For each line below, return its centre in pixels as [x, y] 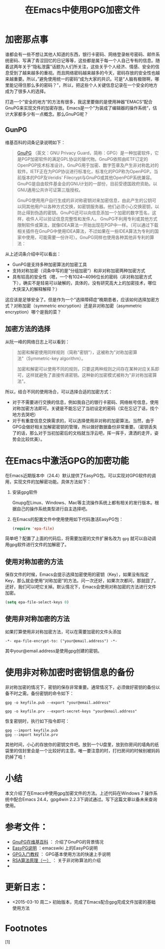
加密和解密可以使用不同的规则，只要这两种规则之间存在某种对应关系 [86, 369]
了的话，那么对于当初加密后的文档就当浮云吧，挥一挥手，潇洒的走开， [83, 433]
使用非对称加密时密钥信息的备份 [70, 673]
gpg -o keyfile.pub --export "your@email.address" [58, 703]
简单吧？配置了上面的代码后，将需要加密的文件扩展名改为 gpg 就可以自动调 [81, 538]
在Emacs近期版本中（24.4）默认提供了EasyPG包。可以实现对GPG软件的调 [81, 475]
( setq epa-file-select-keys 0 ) [37, 602]
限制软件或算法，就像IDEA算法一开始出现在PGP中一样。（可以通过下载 [88, 225]
